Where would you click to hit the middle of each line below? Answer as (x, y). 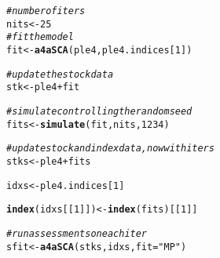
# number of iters (46, 11)
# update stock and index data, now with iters (110, 149)
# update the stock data (60, 74)
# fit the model (40, 37)
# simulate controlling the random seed (99, 111)
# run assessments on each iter (77, 233)
